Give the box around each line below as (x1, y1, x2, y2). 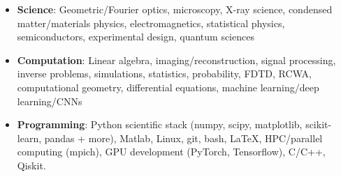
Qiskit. (17, 157, 46, 172)
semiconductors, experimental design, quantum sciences (17, 29, 254, 44)
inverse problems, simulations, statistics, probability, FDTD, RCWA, (17, 66, 312, 81)
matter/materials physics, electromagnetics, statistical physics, (17, 15, 285, 30)
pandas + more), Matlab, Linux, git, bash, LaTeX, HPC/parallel (44, 130, 323, 145)
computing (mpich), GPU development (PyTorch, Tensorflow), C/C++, (17, 144, 326, 159)
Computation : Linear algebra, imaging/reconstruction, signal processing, (17, 52, 336, 67)
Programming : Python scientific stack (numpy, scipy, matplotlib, (17, 117, 303, 132)
